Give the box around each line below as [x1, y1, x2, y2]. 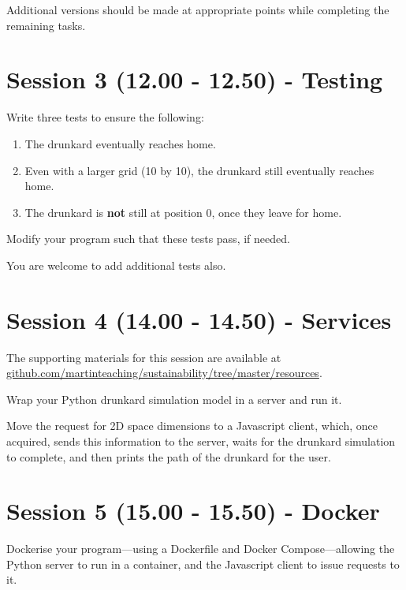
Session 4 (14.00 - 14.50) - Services [6, 303, 392, 335]
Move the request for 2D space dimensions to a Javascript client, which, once [6, 417, 378, 434]
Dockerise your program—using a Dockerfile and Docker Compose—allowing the [6, 540, 395, 557]
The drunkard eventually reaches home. [24, 135, 216, 151]
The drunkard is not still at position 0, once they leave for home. [24, 204, 342, 220]
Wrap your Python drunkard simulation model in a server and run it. [6, 390, 342, 407]
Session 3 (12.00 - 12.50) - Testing [6, 63, 383, 95]
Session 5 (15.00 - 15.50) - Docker [6, 495, 380, 527]
